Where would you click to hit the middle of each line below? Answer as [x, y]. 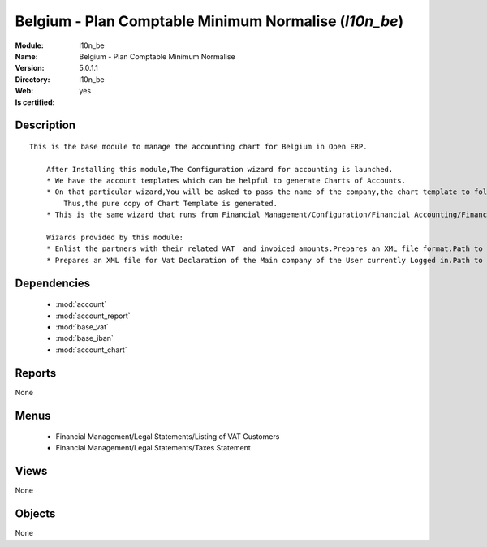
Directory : [32, 79]
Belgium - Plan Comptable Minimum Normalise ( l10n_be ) [209, 21]
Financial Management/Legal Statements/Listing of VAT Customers [168, 437]
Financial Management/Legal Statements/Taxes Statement [153, 448]
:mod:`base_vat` [82, 327]
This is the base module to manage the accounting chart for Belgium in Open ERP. [198, 146]
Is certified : [35, 102]
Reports [36, 373]
